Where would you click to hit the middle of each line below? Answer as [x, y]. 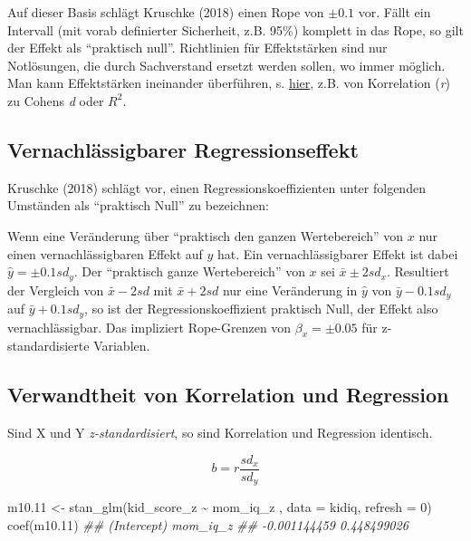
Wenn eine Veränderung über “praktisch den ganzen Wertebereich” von [206, 235]
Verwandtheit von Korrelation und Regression [228, 395]
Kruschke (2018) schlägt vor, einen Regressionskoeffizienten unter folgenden [216, 187]
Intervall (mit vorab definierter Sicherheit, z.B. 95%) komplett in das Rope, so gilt [235, 29]
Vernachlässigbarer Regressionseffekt [183, 149]
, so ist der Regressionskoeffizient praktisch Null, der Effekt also [261, 309]
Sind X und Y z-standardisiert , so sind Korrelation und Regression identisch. [220, 433]
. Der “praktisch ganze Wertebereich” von [189, 271]
